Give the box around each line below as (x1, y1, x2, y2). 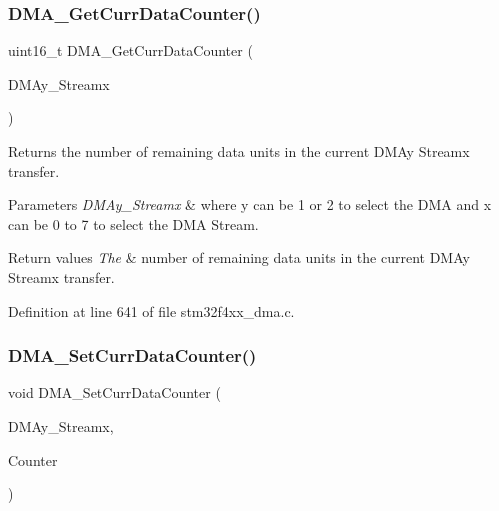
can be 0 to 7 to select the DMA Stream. (8, 213, 259, 234)
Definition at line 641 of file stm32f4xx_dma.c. (8, 300, 295, 321)
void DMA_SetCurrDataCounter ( (8, 382, 221, 403)
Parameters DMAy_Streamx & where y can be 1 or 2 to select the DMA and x (8, 194, 492, 215)
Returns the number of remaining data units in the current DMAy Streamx (8, 141, 470, 161)
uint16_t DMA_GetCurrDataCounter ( (8, 40, 253, 61)
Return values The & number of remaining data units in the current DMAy (8, 247, 470, 268)
